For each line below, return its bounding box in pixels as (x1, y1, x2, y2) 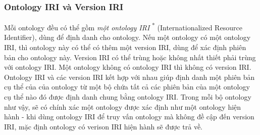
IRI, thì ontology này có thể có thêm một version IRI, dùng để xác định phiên (4, 42, 246, 53)
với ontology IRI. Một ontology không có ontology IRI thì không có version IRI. (4, 62, 251, 72)
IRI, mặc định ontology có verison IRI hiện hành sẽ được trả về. (4, 121, 202, 131)
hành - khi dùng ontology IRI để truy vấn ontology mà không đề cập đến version (4, 111, 254, 122)
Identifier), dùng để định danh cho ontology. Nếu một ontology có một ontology (4, 32, 251, 42)
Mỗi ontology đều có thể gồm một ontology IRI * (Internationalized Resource (4, 21, 242, 32)
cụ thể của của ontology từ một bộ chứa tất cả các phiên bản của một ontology (4, 81, 250, 92)
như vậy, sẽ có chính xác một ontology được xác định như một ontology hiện (4, 101, 241, 112)
